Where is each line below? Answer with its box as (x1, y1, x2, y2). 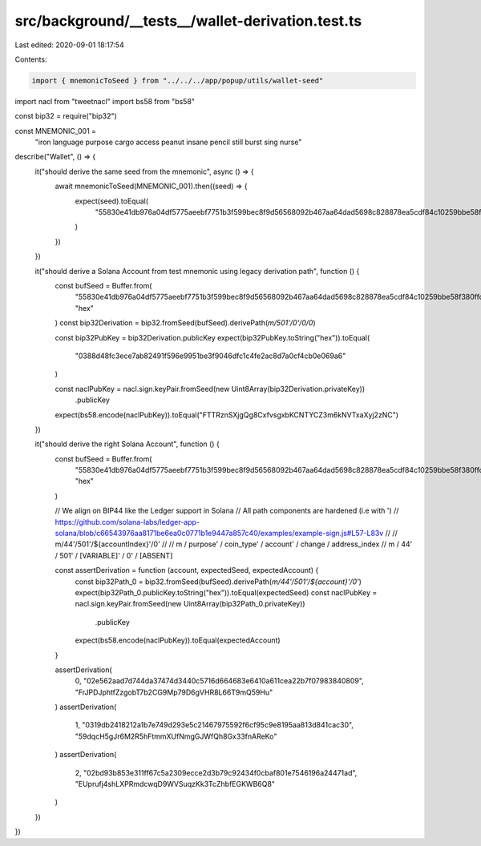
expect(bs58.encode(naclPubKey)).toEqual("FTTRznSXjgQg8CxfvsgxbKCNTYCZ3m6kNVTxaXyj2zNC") (55, 409, 399, 420)
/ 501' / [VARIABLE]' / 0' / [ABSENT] (55, 550, 173, 560)
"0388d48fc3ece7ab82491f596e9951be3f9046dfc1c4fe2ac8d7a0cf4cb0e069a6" (75, 351, 346, 361)
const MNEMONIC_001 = (14, 126, 96, 135)
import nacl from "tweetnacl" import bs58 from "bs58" (14, 96, 196, 106)
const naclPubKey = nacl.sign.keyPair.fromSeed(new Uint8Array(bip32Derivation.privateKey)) (55, 384, 366, 393)
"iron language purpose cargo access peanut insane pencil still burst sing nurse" (34, 137, 302, 147)
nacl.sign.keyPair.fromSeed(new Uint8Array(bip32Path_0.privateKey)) (75, 599, 305, 609)
